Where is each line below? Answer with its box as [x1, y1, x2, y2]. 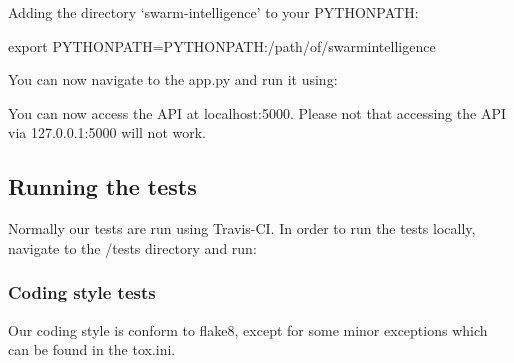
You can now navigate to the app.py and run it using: [8, 69, 338, 90]
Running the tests [8, 171, 197, 202]
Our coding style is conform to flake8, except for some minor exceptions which [8, 319, 488, 340]
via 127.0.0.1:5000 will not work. [8, 122, 207, 143]
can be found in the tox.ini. [8, 339, 176, 360]
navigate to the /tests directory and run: [8, 237, 257, 258]
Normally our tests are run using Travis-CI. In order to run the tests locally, [8, 218, 476, 239]
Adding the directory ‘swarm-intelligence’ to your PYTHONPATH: [8, 2, 419, 22]
